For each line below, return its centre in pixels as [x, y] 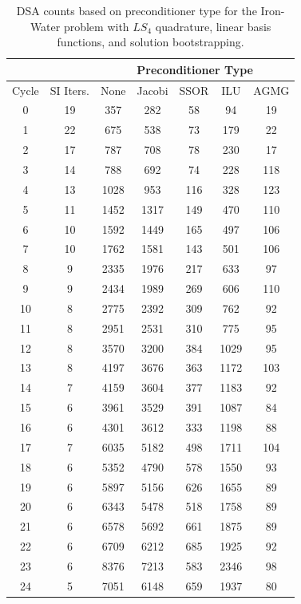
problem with [96, 26]
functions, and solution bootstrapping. [150, 42]
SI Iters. [69, 90]
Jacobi [152, 90]
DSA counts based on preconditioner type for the [137, 10]
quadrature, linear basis [213, 26]
